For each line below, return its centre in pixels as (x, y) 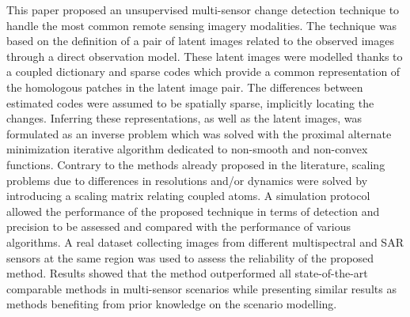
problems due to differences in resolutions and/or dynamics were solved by (187, 180)
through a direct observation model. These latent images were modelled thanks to (205, 56)
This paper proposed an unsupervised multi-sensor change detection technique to (203, 9)
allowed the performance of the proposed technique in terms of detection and (193, 211)
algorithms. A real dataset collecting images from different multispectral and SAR (205, 242)
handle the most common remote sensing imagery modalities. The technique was (202, 25)
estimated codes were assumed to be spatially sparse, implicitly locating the (190, 102)
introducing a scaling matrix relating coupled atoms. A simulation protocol (188, 196)
